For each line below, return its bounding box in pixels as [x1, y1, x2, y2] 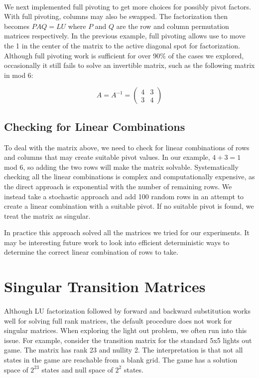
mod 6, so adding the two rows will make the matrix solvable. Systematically [4, 161, 239, 172]
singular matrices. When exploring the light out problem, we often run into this [4, 325, 247, 336]
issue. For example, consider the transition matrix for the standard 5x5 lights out [4, 335, 252, 345]
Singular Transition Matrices [4, 276, 206, 297]
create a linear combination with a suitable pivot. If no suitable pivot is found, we [4, 201, 254, 211]
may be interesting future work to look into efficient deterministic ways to [4, 237, 230, 247]
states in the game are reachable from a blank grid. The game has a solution [4, 355, 238, 365]
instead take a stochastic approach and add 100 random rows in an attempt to [4, 191, 244, 201]
